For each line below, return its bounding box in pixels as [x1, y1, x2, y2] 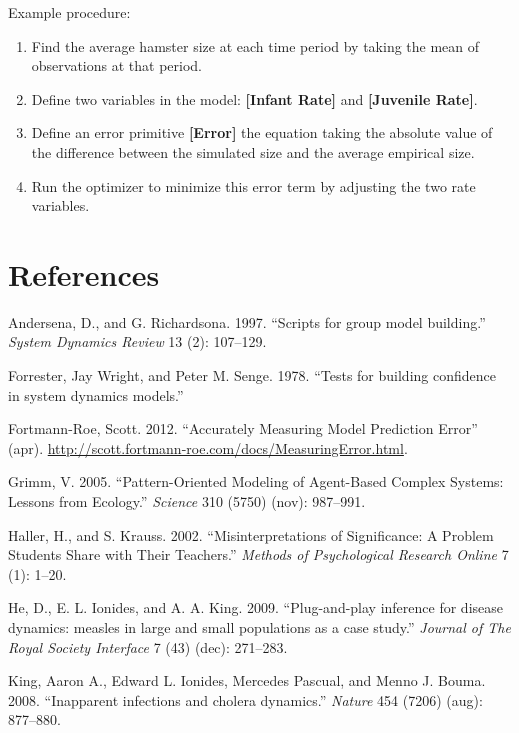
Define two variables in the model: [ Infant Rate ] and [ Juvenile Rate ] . [31, 88, 478, 109]
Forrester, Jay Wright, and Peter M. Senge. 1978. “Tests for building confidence [8, 365, 496, 386]
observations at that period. [31, 55, 202, 76]
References [8, 253, 160, 294]
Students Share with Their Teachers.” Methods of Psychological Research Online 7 [8, 544, 509, 565]
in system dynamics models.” [8, 384, 184, 405]
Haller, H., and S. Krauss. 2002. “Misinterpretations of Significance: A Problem [8, 524, 494, 545]
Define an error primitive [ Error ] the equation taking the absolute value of [31, 122, 493, 143]
